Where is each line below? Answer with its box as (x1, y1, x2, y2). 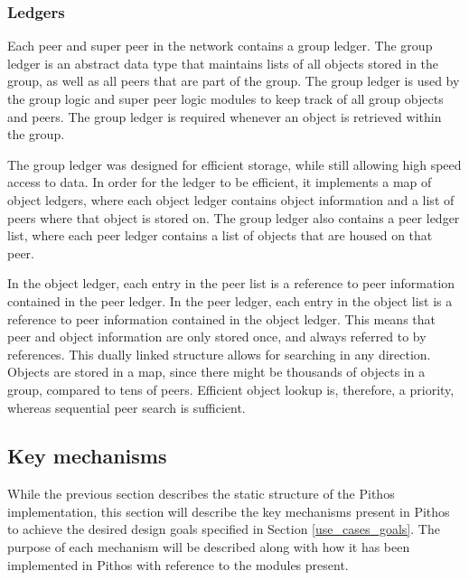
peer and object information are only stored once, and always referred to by (7, 327, 427, 346)
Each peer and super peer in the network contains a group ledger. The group (7, 36, 433, 55)
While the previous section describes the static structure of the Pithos (7, 484, 395, 503)
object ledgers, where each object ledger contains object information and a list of (7, 190, 455, 209)
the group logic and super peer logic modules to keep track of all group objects (7, 89, 444, 108)
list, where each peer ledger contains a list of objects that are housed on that (7, 226, 433, 245)
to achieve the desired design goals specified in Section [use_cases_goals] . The (7, 519, 440, 538)
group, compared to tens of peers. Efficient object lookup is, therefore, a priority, (7, 379, 455, 398)
